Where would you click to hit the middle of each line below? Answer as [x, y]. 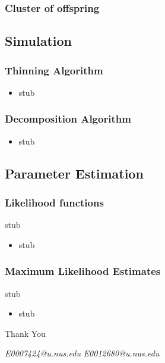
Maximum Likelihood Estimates [83, 271]
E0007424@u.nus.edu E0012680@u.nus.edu [82, 353]
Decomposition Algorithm [68, 119]
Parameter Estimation [74, 173]
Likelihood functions [54, 202]
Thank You [25, 333]
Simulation [39, 41]
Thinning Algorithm [54, 70]
